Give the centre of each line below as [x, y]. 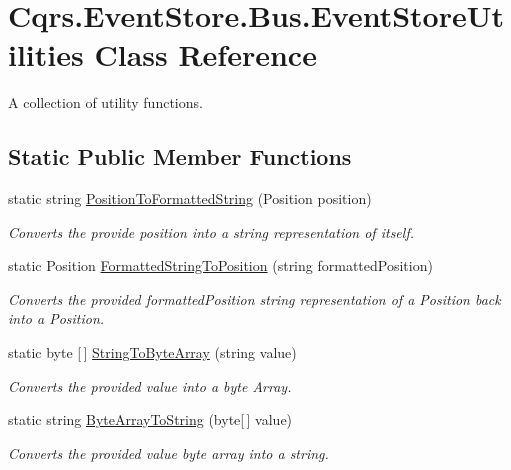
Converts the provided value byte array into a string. [168, 452]
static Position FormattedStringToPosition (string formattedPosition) [220, 265]
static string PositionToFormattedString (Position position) [190, 198]
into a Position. [56, 318]
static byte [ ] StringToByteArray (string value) [152, 352]
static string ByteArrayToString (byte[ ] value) [150, 419]
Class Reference [205, 54]
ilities [46, 54]
